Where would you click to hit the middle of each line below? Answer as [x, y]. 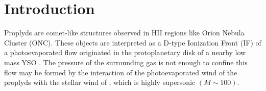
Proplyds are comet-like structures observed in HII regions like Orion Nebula [124, 33]
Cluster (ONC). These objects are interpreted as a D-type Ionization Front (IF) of [133, 42]
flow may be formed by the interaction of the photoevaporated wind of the [121, 72]
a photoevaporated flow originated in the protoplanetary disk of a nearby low [125, 52]
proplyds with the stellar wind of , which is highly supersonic [100, 82]
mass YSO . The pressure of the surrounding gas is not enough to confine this [126, 62]
